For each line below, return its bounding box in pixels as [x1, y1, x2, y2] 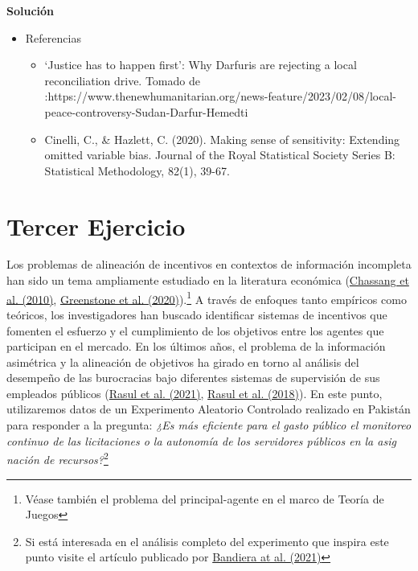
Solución [6, 2, 55, 18]
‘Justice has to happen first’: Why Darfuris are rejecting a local [44, 56, 357, 73]
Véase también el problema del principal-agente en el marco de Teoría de [25, 490, 384, 507]
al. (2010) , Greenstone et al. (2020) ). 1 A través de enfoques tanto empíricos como [6, 288, 407, 307]
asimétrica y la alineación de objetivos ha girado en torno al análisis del [6, 353, 359, 370]
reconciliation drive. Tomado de [44, 72, 200, 88]
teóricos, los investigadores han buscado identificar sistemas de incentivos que [6, 306, 387, 322]
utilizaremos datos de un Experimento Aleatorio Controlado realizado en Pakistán [6, 401, 411, 417]
